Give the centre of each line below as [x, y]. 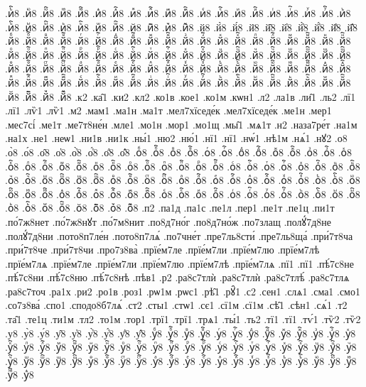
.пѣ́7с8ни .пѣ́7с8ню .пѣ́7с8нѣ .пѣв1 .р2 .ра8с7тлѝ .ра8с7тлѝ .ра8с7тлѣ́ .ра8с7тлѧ [177, 277]
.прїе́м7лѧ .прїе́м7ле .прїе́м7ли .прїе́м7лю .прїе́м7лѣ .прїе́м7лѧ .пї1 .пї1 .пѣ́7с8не [180, 263]
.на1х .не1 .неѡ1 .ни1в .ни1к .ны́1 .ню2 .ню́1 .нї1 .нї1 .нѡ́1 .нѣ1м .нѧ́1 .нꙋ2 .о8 [176, 138]
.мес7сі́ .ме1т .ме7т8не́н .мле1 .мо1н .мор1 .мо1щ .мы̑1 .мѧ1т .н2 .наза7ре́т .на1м [181, 124]
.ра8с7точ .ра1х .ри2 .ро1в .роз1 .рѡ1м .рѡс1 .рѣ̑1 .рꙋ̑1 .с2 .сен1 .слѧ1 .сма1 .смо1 [183, 291]
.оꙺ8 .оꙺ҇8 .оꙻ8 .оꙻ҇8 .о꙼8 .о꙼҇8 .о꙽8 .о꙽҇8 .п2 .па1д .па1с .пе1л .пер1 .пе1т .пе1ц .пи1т [170, 208]
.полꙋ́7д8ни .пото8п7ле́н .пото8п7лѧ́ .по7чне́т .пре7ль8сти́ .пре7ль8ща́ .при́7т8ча [179, 235]
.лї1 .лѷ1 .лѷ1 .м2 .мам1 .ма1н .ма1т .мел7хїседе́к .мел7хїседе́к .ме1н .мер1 [168, 110]
